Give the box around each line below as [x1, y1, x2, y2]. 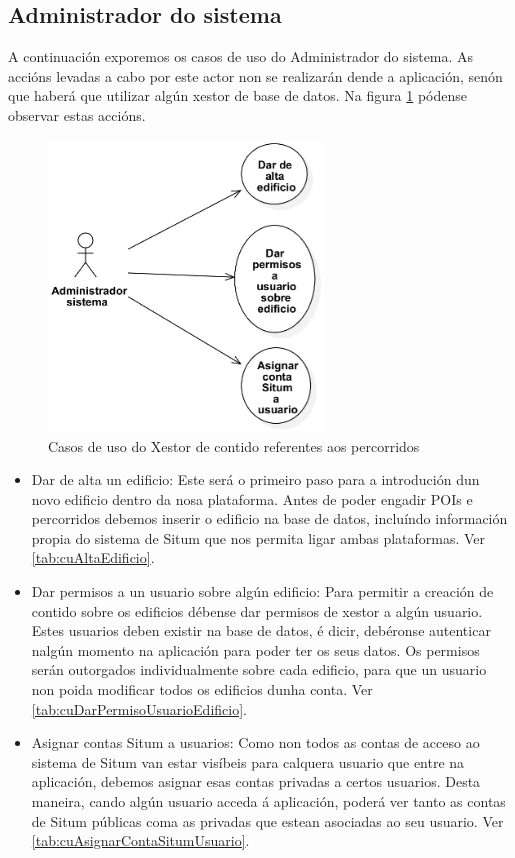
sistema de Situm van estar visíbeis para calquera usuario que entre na [31, 751, 465, 772]
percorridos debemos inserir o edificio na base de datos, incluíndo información [31, 508, 508, 529]
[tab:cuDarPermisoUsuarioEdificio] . [31, 698, 247, 719]
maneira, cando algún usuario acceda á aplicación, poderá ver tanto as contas [31, 791, 506, 811]
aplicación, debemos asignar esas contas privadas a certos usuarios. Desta [31, 771, 481, 792]
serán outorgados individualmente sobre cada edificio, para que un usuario [31, 659, 487, 680]
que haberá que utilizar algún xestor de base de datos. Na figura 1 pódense [8, 85, 467, 106]
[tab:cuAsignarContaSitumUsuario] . [31, 830, 250, 851]
